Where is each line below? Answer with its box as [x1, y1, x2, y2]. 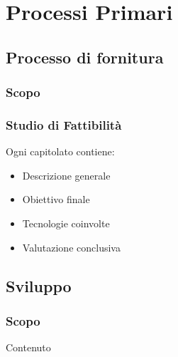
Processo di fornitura [6, 46, 164, 68]
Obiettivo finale [22, 192, 90, 207]
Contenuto [6, 340, 51, 355]
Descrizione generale [22, 167, 111, 182]
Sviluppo [6, 274, 72, 296]
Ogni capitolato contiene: [6, 144, 115, 159]
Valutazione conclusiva [22, 239, 121, 254]
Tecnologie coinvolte [22, 216, 110, 230]
